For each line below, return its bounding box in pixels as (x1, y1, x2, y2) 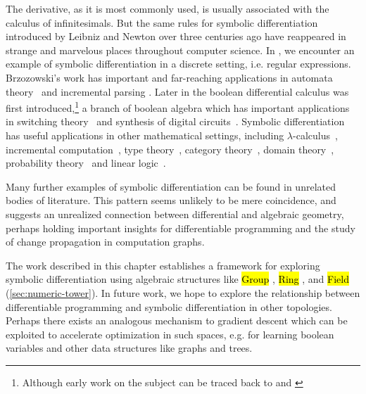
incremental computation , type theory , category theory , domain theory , (6, 141, 334, 156)
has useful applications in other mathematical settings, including (6, 128, 284, 142)
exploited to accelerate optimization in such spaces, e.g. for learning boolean (6, 326, 334, 341)
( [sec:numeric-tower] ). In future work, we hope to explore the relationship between (6, 285, 360, 300)
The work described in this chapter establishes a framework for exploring (6, 258, 320, 272)
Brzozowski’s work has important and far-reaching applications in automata (6, 70, 333, 84)
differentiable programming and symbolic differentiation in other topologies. (6, 299, 332, 314)
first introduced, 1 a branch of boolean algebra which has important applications (6, 99, 350, 115)
